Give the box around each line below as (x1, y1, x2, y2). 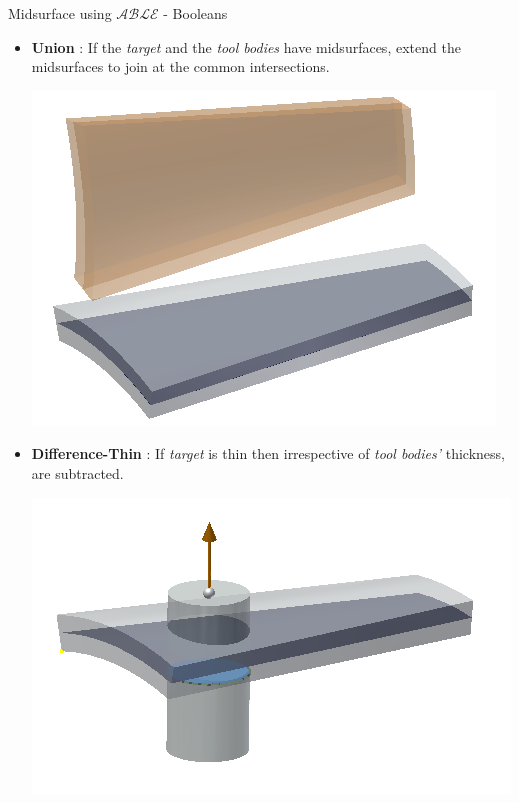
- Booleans (163, 3, 228, 23)
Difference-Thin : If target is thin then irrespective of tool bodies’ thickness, (31, 443, 505, 464)
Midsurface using (8, 3, 112, 23)
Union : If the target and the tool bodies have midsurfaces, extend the (31, 36, 461, 57)
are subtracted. (31, 462, 124, 483)
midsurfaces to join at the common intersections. (31, 56, 330, 77)
